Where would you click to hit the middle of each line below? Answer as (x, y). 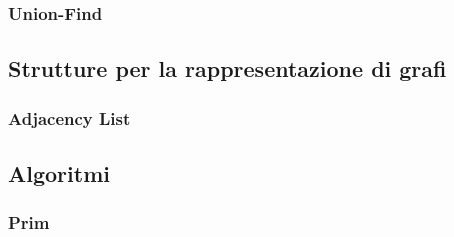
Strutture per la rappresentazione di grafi (227, 68)
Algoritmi (59, 172)
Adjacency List (69, 117)
